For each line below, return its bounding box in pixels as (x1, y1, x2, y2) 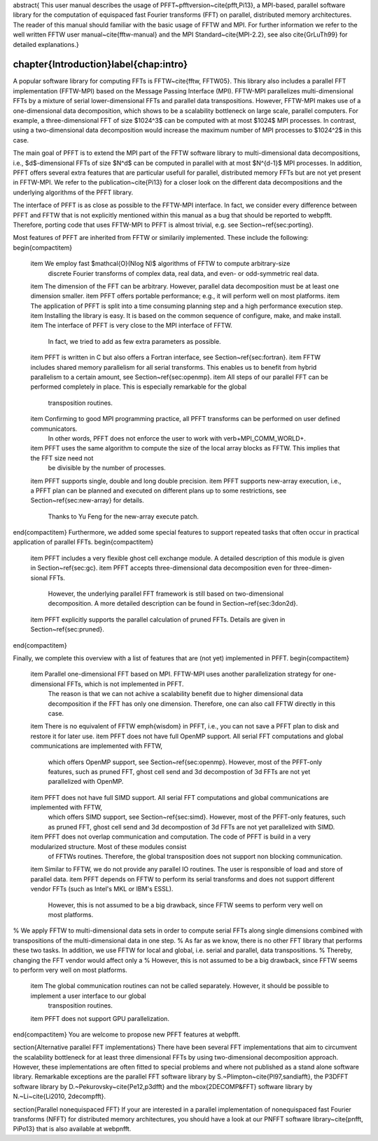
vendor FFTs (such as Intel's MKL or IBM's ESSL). (30, 885, 174, 893)
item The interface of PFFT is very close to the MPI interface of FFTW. (30, 321, 232, 330)
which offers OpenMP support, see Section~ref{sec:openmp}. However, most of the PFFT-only (48, 758, 322, 766)
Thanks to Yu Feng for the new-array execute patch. (48, 512, 199, 521)
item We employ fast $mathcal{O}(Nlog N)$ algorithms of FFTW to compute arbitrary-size (30, 260, 290, 268)
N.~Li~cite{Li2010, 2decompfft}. (13, 1092, 106, 1101)
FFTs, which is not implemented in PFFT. (66, 679, 184, 688)
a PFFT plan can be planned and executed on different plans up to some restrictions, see (30, 486, 287, 495)
